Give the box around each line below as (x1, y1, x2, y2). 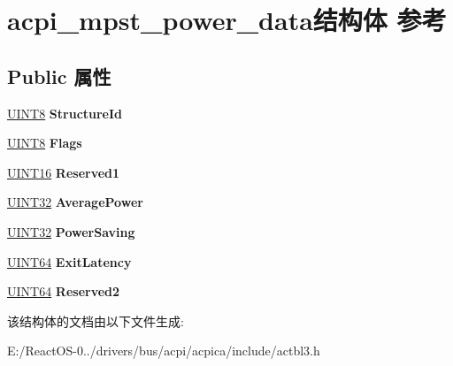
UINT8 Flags (7, 133, 82, 152)
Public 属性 (7, 62, 111, 89)
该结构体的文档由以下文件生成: (7, 311, 184, 330)
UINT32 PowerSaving (7, 222, 135, 240)
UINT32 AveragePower (7, 193, 143, 211)
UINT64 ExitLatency (7, 252, 132, 271)
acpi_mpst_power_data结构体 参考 (7, 2, 447, 38)
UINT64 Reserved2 (7, 282, 120, 301)
